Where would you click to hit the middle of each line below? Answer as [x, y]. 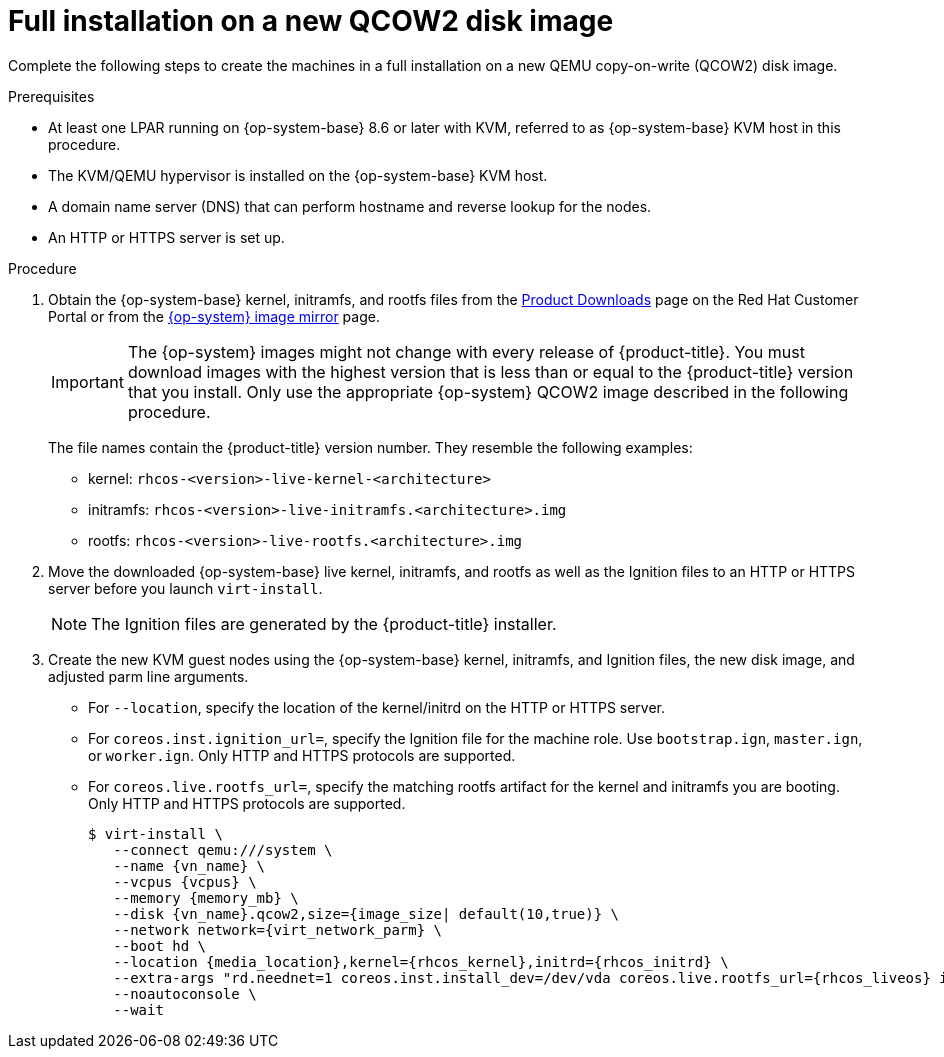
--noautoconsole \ [185, 993]
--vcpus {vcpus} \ [185, 881]
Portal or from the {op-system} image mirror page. [214, 316]
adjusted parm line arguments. [148, 676]
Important [87, 381]
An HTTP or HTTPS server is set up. [166, 237]
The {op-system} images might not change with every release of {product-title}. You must [466, 351]
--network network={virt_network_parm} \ [278, 929]
